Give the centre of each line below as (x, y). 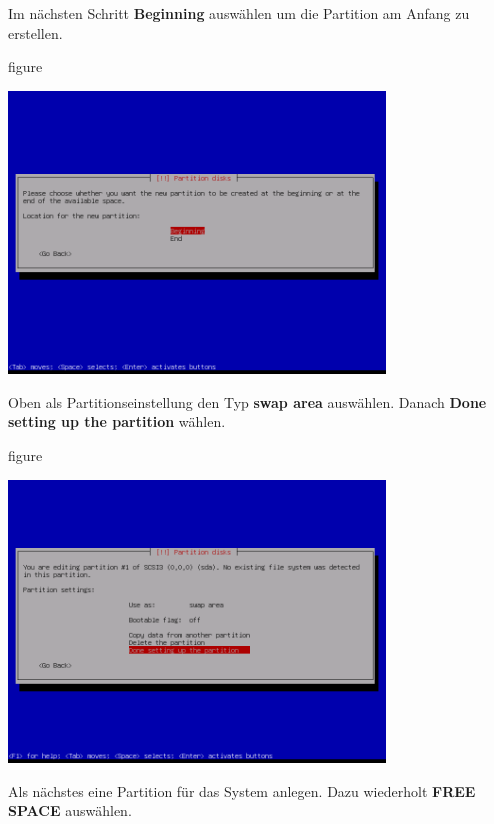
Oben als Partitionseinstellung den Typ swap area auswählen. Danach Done (247, 401)
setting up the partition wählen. (117, 421)
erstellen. (35, 32)
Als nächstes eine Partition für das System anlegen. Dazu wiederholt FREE (242, 790)
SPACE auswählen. (70, 810)
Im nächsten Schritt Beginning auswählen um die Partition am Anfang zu (239, 13)
